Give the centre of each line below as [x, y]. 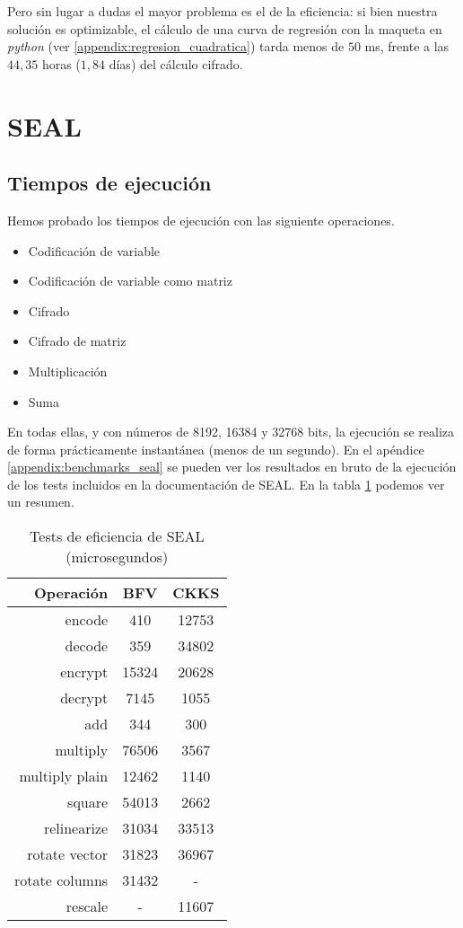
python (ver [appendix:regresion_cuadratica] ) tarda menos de [176, 46]
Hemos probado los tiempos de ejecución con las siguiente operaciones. [201, 220]
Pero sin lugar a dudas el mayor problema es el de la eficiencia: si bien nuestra [223, 11]
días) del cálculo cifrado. [176, 63]
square [88, 802]
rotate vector [68, 854]
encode [87, 620]
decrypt [84, 698]
